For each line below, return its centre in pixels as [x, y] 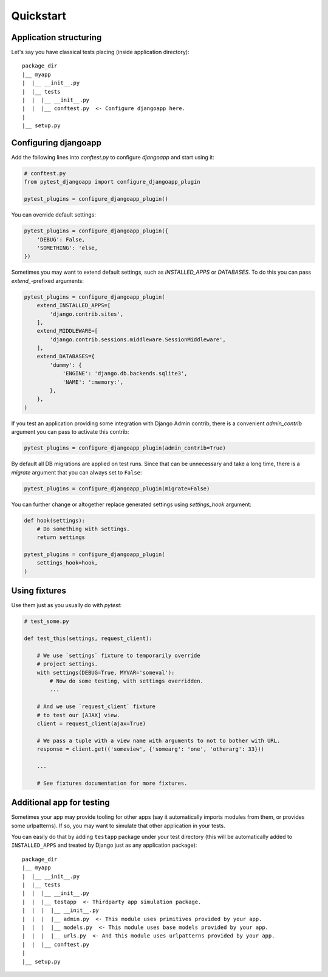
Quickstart [39, 16]
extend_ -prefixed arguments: [48, 280]
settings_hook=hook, [67, 563]
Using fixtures [39, 591]
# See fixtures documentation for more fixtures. [112, 783]
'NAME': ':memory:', [93, 382]
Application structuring [56, 37]
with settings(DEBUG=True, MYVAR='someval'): [106, 673]
